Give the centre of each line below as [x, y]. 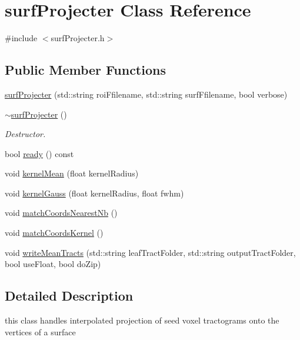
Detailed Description [69, 296]
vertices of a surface [40, 331]
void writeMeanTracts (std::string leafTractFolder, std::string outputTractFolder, [150, 252]
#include [21, 38]
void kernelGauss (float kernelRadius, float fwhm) [94, 193]
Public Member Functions [85, 70]
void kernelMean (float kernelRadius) [72, 173]
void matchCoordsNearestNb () [61, 213]
